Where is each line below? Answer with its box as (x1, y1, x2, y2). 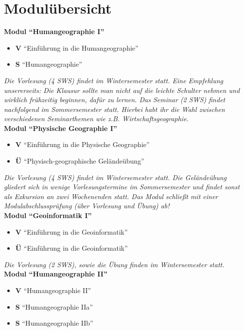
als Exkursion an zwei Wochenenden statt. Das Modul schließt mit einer (4, 191, 218, 201)
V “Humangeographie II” (15, 285, 91, 295)
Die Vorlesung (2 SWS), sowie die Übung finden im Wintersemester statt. (4, 259, 225, 269)
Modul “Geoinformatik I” (4, 210, 92, 221)
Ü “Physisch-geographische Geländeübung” (15, 156, 144, 166)
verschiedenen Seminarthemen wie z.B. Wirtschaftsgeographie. (4, 113, 189, 124)
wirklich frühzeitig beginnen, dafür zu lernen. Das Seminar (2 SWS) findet (4, 94, 226, 105)
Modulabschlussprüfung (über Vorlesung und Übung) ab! (4, 201, 170, 211)
